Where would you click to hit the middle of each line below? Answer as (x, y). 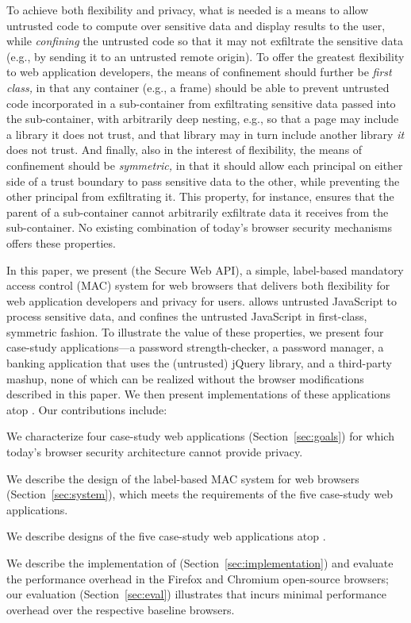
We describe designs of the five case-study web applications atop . (166, 536)
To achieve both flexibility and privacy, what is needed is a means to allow (188, 10)
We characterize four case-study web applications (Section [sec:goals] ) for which (200, 436)
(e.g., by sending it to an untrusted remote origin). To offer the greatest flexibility (205, 56)
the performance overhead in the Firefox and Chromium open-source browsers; (198, 578)
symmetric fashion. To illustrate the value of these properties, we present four (195, 331)
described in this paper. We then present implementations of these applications (198, 394)
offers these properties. (61, 242)
